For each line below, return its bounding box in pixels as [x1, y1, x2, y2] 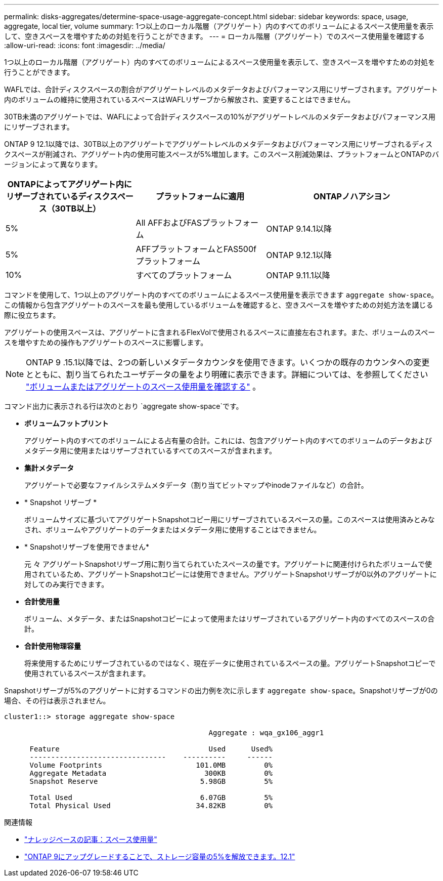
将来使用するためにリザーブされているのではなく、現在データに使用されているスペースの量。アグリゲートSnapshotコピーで [24, 659, 436, 667]
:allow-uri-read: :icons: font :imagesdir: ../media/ [4, 41, 165, 50]
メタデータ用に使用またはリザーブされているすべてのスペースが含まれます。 [24, 446, 277, 455]
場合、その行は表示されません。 [4, 696, 110, 705]
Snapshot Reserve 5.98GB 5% [29, 777, 273, 785]
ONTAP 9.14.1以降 [266, 224, 332, 234]
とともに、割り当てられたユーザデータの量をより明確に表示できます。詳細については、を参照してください [26, 369, 428, 380]
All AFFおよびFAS [136, 218, 202, 228]
